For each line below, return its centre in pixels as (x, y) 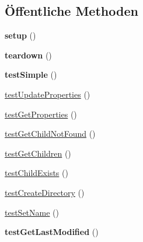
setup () (20, 35)
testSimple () (31, 75)
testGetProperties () (41, 114)
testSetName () (32, 212)
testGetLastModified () (52, 232)
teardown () (28, 55)
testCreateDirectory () (45, 192)
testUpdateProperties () (48, 94)
